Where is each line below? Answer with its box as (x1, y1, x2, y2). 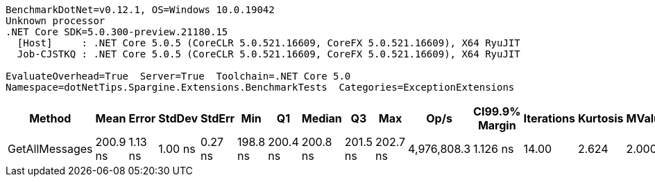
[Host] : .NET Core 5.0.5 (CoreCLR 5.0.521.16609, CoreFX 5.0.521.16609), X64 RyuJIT (17, 37, 520, 48)
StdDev (158, 111, 198, 125)
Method (29, 111, 71, 125)
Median (301, 111, 342, 125)
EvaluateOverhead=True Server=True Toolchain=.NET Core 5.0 (6, 71, 351, 82)
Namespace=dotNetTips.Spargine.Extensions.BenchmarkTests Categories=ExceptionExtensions (6, 82, 515, 93)
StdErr (200, 111, 235, 125)
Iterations (523, 111, 575, 125)
